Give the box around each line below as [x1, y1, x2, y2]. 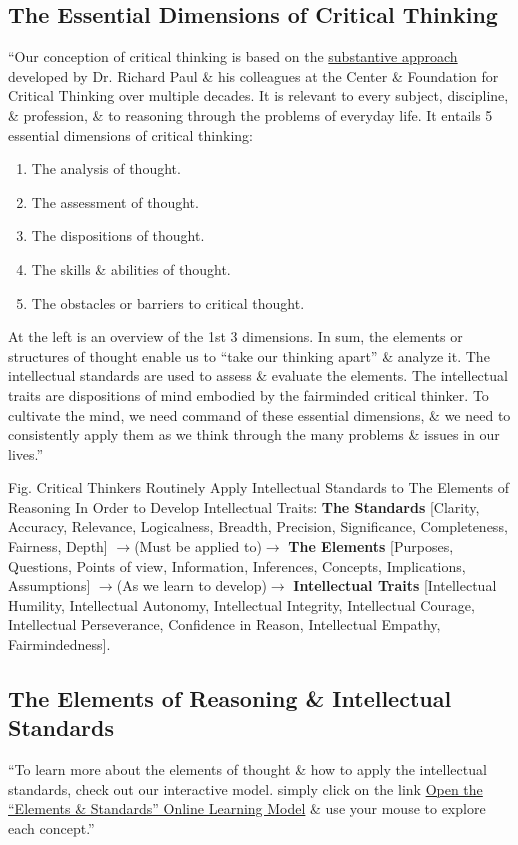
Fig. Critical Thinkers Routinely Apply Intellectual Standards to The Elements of [8, 477, 510, 498]
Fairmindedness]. [8, 634, 111, 655]
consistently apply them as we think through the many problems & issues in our [8, 424, 500, 445]
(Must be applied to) [134, 536, 262, 557]
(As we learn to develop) [116, 575, 267, 596]
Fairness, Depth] [8, 536, 108, 557]
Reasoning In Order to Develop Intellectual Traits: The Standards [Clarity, [8, 496, 480, 517]
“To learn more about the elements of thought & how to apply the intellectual [8, 759, 487, 780]
